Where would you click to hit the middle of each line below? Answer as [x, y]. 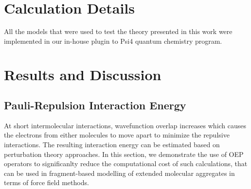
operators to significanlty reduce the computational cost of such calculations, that [126, 163]
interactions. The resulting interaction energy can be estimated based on [112, 145]
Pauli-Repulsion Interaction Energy [95, 105]
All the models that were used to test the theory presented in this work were [118, 31]
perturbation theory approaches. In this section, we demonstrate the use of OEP [124, 154]
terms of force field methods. [46, 182]
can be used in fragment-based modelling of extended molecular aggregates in [119, 173]
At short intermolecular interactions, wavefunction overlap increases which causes [125, 125]
